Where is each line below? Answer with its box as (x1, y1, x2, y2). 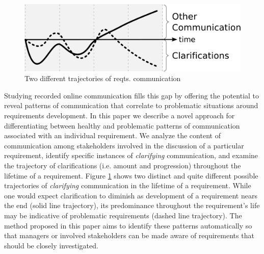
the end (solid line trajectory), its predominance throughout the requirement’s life (4, 200, 260, 211)
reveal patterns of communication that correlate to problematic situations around (4, 100, 258, 111)
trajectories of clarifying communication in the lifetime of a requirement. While (4, 180, 251, 191)
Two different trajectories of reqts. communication (24, 73, 181, 84)
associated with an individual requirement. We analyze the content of (4, 130, 221, 141)
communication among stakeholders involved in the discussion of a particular (4, 140, 244, 150)
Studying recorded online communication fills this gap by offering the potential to (4, 90, 259, 100)
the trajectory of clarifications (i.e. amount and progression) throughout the (4, 160, 241, 171)
